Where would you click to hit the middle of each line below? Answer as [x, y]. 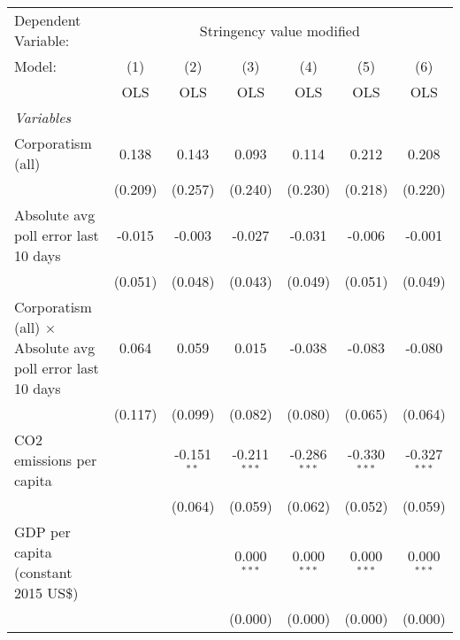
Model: [36, 66]
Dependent [48, 20]
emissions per [56, 460]
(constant [43, 572]
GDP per [42, 532]
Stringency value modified [280, 30]
